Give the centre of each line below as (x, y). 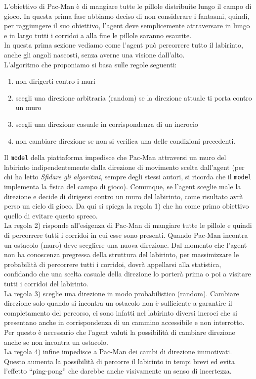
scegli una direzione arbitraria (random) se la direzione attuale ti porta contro (134, 97)
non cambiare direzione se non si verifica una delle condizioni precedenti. (126, 140)
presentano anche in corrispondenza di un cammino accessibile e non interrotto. (124, 322)
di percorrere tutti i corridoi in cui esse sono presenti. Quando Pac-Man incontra (126, 235)
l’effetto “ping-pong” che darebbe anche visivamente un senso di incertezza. (118, 371)
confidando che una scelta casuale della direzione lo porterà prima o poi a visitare (128, 274)
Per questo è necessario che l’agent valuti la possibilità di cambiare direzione (120, 332)
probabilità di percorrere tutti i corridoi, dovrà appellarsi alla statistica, (113, 264)
